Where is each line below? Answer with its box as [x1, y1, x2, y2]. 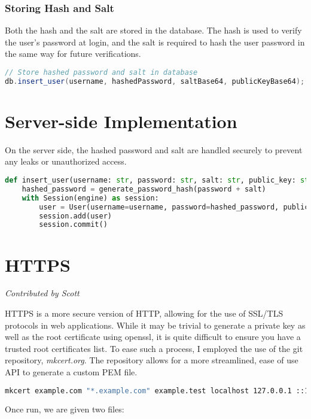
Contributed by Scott [5, 287, 80, 299]
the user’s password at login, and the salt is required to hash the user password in [5, 35, 305, 48]
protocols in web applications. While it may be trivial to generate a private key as [5, 318, 306, 331]
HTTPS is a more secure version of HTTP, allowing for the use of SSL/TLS [5, 307, 283, 320]
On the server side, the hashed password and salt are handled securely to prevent [5, 143, 303, 156]
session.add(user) [39, 211, 112, 220]
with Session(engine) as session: [22, 193, 159, 202]
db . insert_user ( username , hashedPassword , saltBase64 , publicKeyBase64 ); [5, 77, 305, 86]
